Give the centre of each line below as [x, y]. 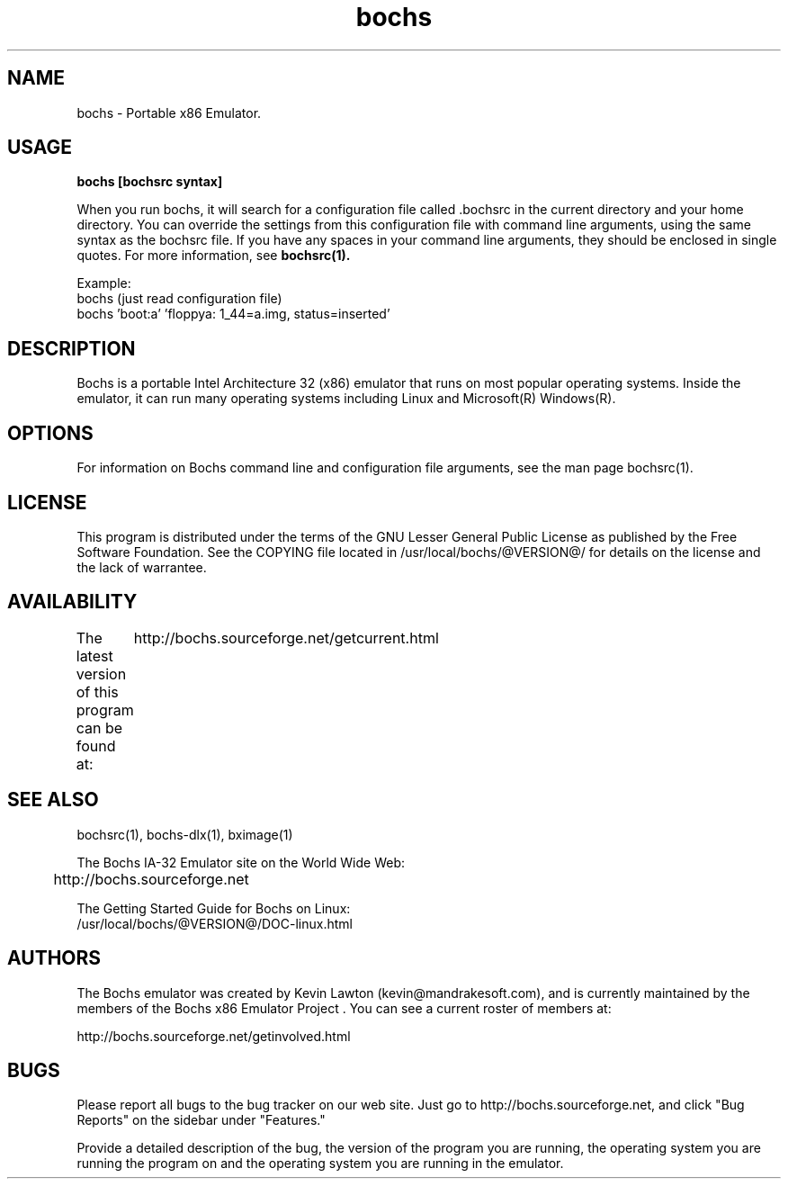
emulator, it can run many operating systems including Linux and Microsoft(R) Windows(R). [346, 399]
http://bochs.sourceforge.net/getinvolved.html [214, 1036]
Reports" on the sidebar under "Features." [201, 1120]
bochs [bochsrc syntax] [150, 182]
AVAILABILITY [72, 602]
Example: [104, 283]
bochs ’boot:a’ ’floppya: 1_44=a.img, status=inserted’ [233, 314]
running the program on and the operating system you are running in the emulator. [320, 1164]
